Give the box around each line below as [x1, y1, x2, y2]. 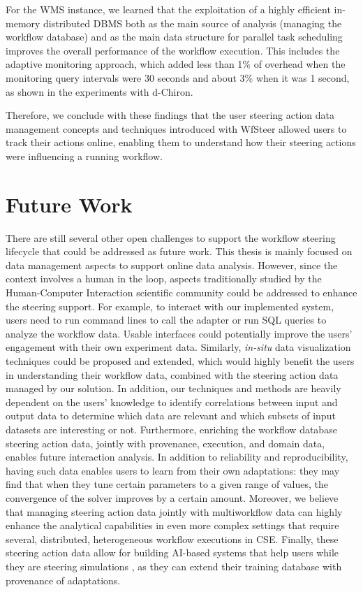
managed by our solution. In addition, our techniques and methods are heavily [6, 381, 341, 396]
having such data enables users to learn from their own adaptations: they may [6, 463, 340, 477]
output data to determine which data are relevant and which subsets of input [6, 408, 336, 423]
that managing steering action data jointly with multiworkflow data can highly [6, 504, 343, 519]
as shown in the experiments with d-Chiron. [6, 84, 193, 99]
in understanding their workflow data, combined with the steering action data [6, 367, 339, 382]
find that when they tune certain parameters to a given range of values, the [6, 477, 328, 491]
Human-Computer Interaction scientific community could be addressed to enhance [6, 285, 357, 300]
